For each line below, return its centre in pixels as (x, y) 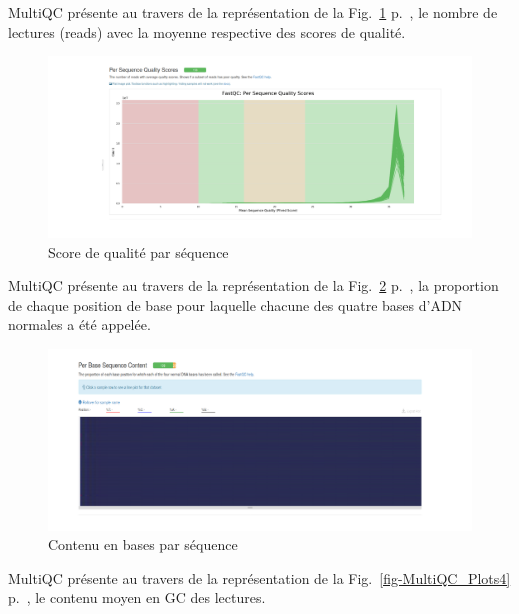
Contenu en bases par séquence (143, 544)
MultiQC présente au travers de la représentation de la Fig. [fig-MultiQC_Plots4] (259, 577)
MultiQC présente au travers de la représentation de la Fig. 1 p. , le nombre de (253, 12)
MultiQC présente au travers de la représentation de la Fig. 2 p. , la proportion (253, 285)
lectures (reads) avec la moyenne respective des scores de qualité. (207, 31)
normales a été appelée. (79, 324)
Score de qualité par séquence (138, 251)
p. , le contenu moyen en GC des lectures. (137, 597)
